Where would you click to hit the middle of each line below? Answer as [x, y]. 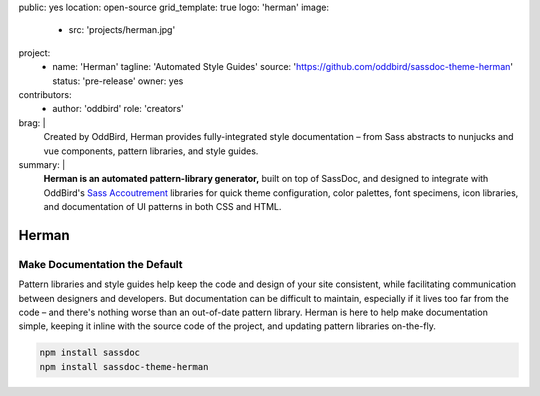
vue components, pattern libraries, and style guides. [151, 151]
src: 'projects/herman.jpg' [122, 30]
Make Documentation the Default [101, 264]
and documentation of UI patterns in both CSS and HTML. [162, 207]
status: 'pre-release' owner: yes [118, 81]
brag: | [32, 122]
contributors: [45, 94]
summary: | [42, 164]
